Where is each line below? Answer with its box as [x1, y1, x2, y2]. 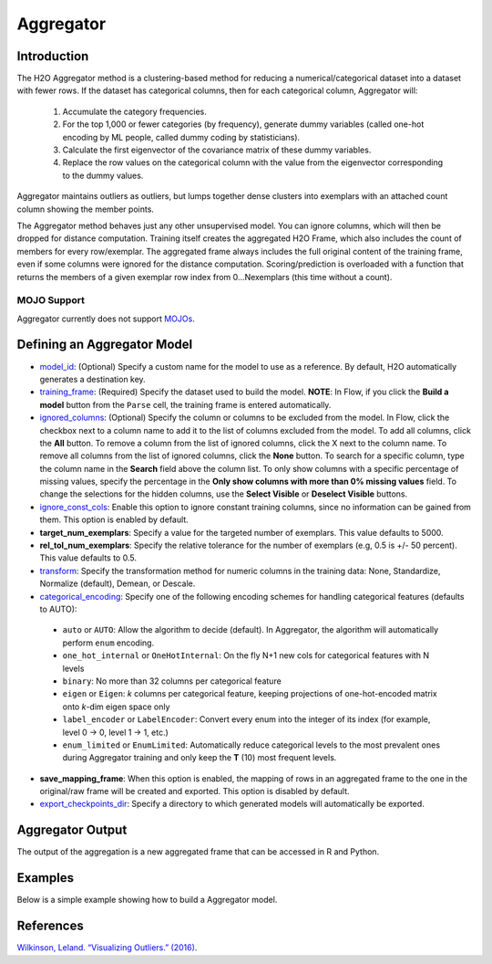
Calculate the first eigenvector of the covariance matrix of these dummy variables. [62, 144, 372, 155]
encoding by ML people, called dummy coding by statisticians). [62, 131, 301, 142]
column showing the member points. [16, 204, 155, 215]
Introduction [16, 48, 89, 64]
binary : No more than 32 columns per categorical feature [62, 676, 282, 686]
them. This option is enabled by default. [39, 514, 189, 525]
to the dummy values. [62, 170, 144, 181]
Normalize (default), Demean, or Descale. [39, 578, 196, 589]
